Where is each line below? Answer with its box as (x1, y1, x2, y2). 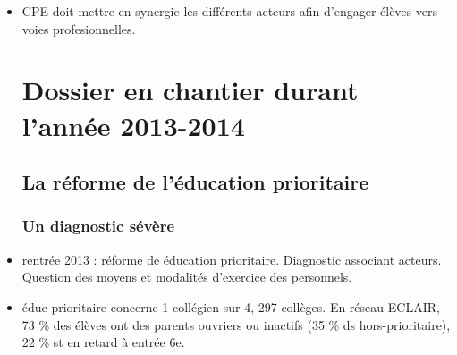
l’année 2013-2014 (21, 106, 245, 143)
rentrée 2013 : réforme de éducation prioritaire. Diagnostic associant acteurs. (21, 249, 442, 268)
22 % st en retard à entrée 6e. (21, 333, 185, 351)
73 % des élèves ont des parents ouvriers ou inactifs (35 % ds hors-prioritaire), (21, 315, 451, 334)
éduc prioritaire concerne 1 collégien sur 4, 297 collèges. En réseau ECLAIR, (21, 297, 440, 316)
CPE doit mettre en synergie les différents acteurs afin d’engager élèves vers (21, 2, 437, 20)
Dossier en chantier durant (21, 72, 359, 108)
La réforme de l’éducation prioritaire (21, 168, 369, 196)
